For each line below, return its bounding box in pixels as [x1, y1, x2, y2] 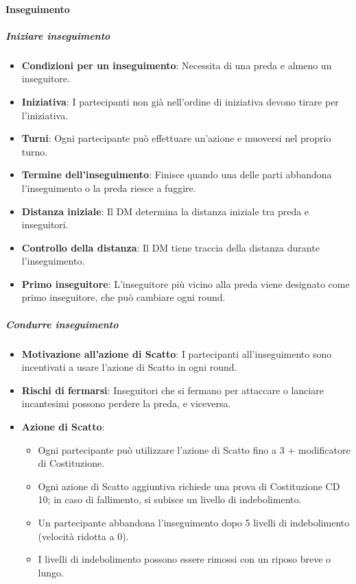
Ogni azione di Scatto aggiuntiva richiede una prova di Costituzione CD [38, 478, 340, 493]
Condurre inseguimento [5, 317, 119, 331]
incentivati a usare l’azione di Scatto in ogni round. [21, 360, 237, 374]
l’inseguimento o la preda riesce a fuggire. [21, 180, 196, 195]
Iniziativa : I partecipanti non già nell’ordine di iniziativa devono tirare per [21, 94, 339, 108]
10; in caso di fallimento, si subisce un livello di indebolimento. [38, 492, 302, 507]
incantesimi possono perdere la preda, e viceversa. [21, 396, 231, 411]
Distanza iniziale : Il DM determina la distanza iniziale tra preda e [21, 204, 309, 218]
